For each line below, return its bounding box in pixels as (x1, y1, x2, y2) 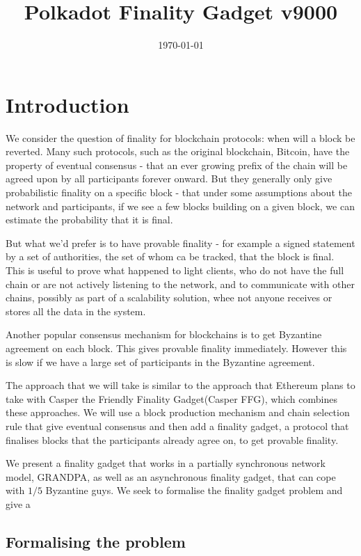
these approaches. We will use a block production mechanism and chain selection (6, 405, 350, 420)
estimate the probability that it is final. (6, 212, 173, 227)
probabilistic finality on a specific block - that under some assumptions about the (6, 185, 352, 200)
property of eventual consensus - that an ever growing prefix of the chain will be (6, 157, 348, 172)
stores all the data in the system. (6, 303, 146, 318)
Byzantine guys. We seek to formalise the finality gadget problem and (45, 483, 343, 498)
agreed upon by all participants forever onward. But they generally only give (6, 171, 332, 186)
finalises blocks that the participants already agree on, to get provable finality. (6, 432, 339, 447)
